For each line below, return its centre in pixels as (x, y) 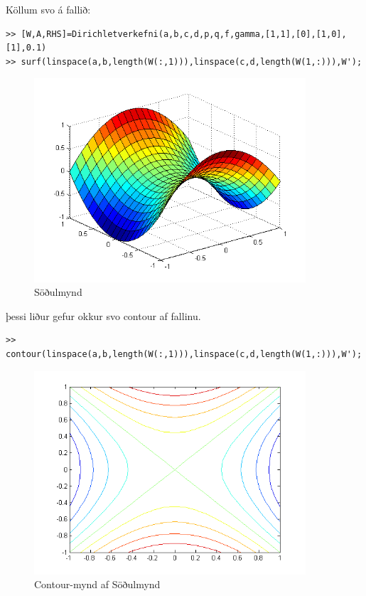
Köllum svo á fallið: (48, 9)
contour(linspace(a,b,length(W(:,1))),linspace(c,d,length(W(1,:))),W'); (184, 354)
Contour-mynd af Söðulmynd (97, 584)
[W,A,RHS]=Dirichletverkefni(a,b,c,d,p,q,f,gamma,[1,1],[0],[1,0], (184, 34)
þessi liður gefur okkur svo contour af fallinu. (103, 315)
